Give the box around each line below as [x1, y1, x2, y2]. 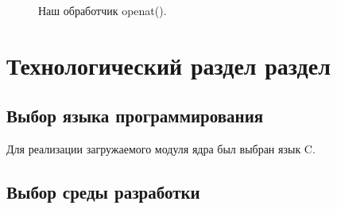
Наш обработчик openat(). [38, 2, 167, 18]
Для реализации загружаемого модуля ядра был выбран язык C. [6, 141, 316, 157]
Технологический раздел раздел [6, 48, 331, 81]
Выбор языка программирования [6, 103, 264, 128]
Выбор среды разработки [6, 180, 200, 204]
